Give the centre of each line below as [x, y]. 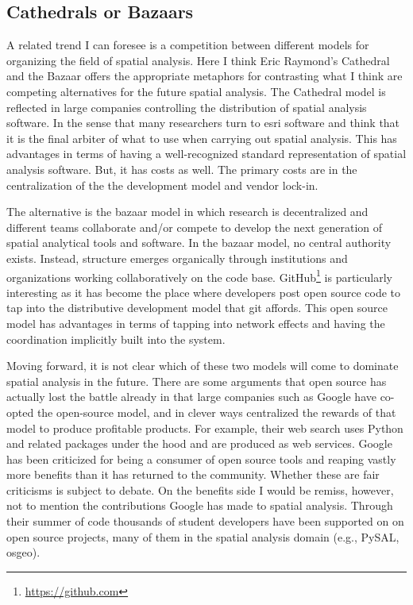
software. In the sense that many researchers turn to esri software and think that [203, 123]
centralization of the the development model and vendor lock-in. [162, 185]
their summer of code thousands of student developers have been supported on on [205, 521]
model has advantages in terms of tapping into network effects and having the [196, 323]
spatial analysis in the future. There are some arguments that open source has [197, 381]
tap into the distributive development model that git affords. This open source [197, 308]
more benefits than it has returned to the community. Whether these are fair [193, 474]
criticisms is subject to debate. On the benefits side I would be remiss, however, [200, 489]
